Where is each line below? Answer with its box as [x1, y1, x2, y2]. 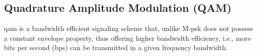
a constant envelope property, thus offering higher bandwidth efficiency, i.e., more [4, 32, 251, 43]
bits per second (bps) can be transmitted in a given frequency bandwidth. [4, 42, 228, 53]
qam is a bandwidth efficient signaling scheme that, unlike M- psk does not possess [4, 23, 253, 33]
